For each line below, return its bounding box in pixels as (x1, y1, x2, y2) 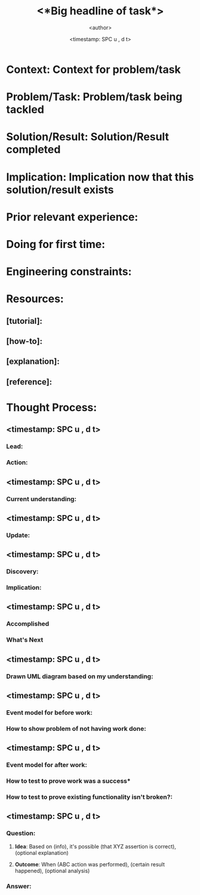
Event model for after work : (6, 761, 88, 769)
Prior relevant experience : (6, 210, 139, 223)
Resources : (6, 292, 64, 306)
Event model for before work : (6, 708, 93, 716)
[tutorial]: (6, 315, 43, 326)
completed (6, 143, 61, 157)
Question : (6, 829, 36, 838)
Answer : (6, 882, 32, 890)
